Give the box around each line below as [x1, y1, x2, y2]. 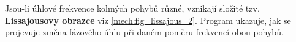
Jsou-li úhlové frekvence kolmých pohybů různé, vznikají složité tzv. [5, 2, 260, 14]
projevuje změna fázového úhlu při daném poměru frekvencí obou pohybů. [5, 26, 284, 38]
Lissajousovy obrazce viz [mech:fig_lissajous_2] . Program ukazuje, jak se [5, 13, 291, 26]
